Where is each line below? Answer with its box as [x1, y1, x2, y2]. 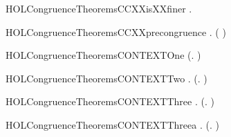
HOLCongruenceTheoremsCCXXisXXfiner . [6, 1, 192, 15]
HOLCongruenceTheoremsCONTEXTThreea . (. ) [6, 117, 219, 131]
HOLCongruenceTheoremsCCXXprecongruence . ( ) [6, 24, 226, 39]
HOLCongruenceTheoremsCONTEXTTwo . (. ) [6, 71, 207, 85]
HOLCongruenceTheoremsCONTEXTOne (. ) [6, 48, 201, 62]
